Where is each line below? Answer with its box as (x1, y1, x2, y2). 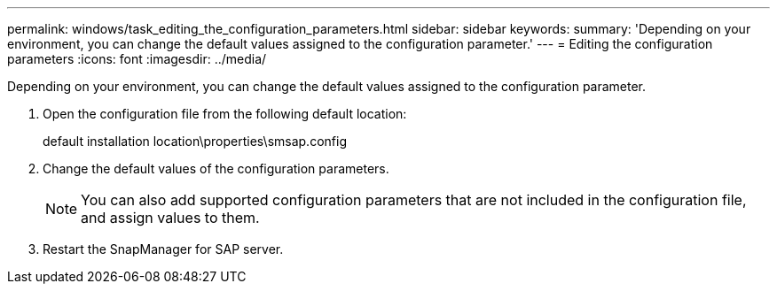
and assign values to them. (81, 209, 260, 226)
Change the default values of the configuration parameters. (43, 161, 389, 176)
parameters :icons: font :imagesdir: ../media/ (7, 51, 267, 66)
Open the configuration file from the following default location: (43, 106, 407, 121)
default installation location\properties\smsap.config (43, 134, 347, 149)
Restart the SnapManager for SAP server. (43, 241, 284, 257)
